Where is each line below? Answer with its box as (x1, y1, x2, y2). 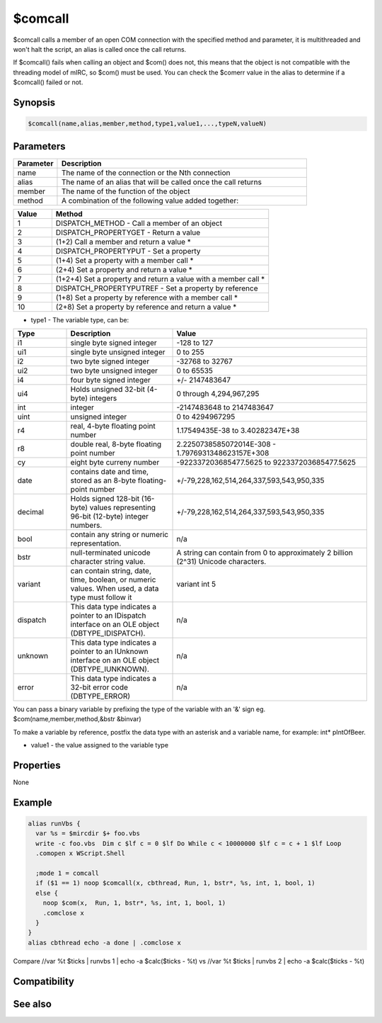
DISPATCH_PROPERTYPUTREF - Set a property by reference (55, 283, 258, 293)
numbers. (70, 521, 103, 530)
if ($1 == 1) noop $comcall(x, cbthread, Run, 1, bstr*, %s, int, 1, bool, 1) (35, 879, 316, 887)
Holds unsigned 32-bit (70, 385, 145, 394)
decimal (17, 507, 44, 516)
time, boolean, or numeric (70, 575, 156, 584)
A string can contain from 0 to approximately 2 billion (176, 548, 354, 558)
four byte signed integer (70, 375, 151, 385)
